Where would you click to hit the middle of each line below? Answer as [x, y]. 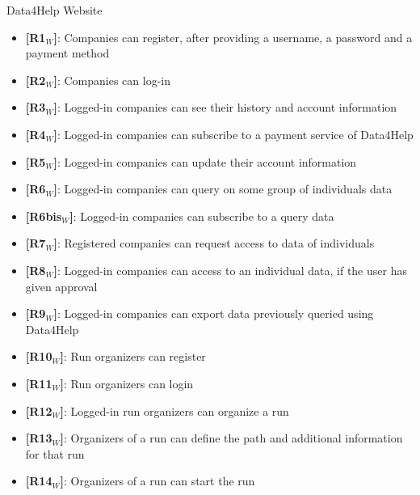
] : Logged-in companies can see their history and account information [225, 107]
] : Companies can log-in [112, 80]
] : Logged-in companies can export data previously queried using [214, 313]
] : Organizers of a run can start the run [157, 481]
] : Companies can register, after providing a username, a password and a [233, 37]
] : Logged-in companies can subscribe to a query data [202, 216]
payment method [67, 53]
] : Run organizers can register [133, 356]
